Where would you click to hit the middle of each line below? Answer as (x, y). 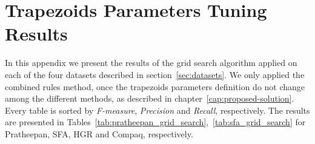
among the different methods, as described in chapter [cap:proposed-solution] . (150, 98)
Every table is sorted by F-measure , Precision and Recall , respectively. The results (157, 110)
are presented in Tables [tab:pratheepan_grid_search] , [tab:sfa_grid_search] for (155, 122)
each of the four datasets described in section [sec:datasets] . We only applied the (155, 74)
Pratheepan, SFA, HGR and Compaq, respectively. (99, 133)
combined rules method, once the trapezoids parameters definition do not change (155, 86)
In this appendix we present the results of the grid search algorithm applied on (151, 63)
